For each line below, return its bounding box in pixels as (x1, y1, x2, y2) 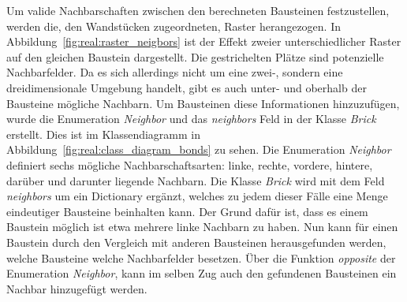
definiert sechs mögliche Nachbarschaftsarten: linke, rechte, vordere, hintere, (6, 156, 373, 173)
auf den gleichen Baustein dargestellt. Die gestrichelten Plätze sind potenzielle (6, 48, 384, 65)
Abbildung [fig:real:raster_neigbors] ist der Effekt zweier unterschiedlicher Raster (6, 33, 401, 50)
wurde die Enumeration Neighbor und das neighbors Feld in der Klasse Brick (6, 110, 376, 127)
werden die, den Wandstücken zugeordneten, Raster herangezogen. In (6, 17, 342, 34)
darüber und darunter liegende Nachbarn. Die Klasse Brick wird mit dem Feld (6, 172, 385, 188)
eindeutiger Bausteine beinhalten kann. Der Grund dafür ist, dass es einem (6, 203, 368, 219)
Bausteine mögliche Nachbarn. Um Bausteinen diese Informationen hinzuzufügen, (6, 95, 400, 111)
